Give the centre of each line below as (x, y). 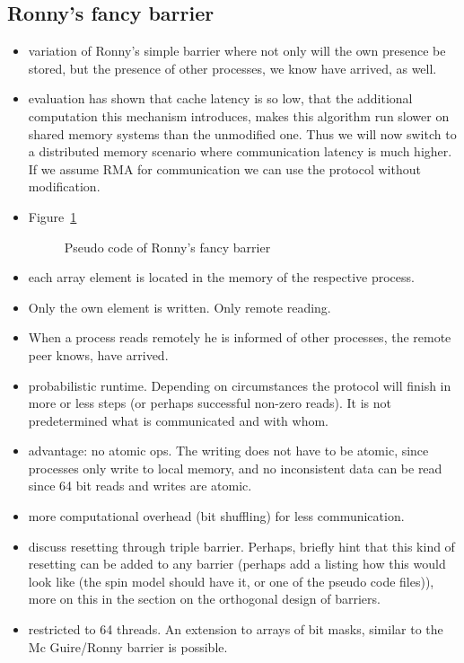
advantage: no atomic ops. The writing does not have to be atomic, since (228, 451)
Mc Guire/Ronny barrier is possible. (128, 646)
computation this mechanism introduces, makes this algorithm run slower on (239, 115)
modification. (64, 186)
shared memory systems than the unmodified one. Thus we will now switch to (242, 133)
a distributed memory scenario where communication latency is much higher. (240, 151)
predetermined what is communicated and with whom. (179, 420)
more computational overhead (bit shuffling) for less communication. (216, 516)
